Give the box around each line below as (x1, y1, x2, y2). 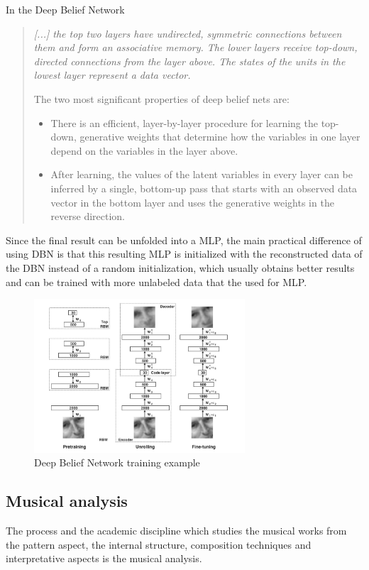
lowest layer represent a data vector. (33, 67, 191, 82)
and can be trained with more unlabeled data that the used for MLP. (6, 274, 307, 289)
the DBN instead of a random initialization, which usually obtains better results (6, 260, 355, 275)
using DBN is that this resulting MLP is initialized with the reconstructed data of (6, 246, 363, 261)
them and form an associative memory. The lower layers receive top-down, (33, 40, 358, 55)
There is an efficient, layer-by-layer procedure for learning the (50, 115, 318, 130)
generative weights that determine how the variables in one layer (79, 129, 360, 144)
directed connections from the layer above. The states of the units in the (33, 53, 346, 68)
